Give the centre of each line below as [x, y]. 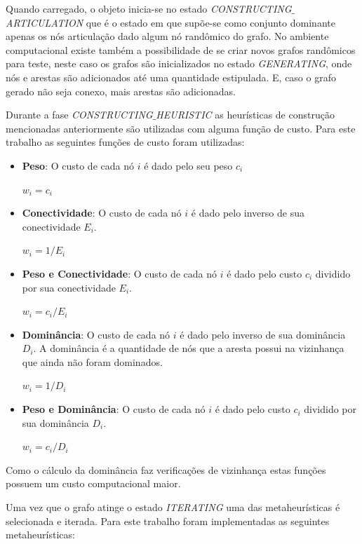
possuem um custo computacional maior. [93, 483]
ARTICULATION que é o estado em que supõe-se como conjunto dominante [170, 22]
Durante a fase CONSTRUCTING [79, 115]
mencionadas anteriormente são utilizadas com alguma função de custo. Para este [181, 128]
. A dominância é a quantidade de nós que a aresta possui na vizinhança [189, 348]
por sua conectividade [69, 287]
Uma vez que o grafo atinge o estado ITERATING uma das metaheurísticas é [173, 507]
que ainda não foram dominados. [92, 361]
